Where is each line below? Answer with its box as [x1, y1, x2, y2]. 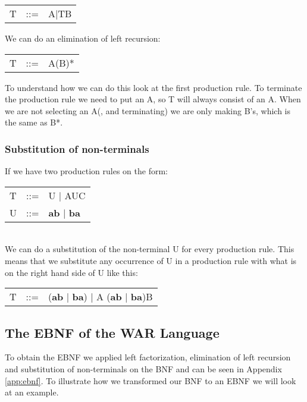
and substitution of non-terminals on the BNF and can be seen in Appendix [5, 362, 282, 375]
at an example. [5, 386, 59, 398]
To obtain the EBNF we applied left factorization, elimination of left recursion [5, 351, 291, 363]
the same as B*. [5, 116, 63, 128]
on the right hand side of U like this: [5, 266, 138, 278]
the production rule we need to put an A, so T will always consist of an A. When [5, 93, 301, 105]
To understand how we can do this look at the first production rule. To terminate [5, 81, 302, 93]
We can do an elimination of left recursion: [5, 32, 161, 44]
